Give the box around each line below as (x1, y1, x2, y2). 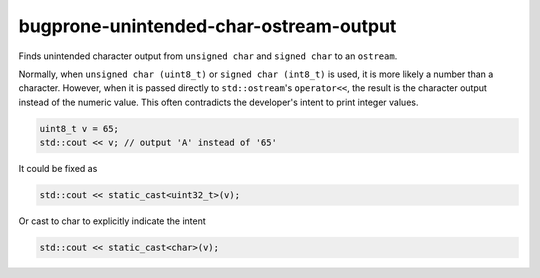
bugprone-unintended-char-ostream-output (18, 15, 397, 37)
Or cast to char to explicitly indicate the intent (18, 215, 207, 227)
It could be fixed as (18, 163, 98, 175)
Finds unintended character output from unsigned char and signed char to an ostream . (18, 50, 398, 62)
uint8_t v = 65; (39, 123, 120, 134)
